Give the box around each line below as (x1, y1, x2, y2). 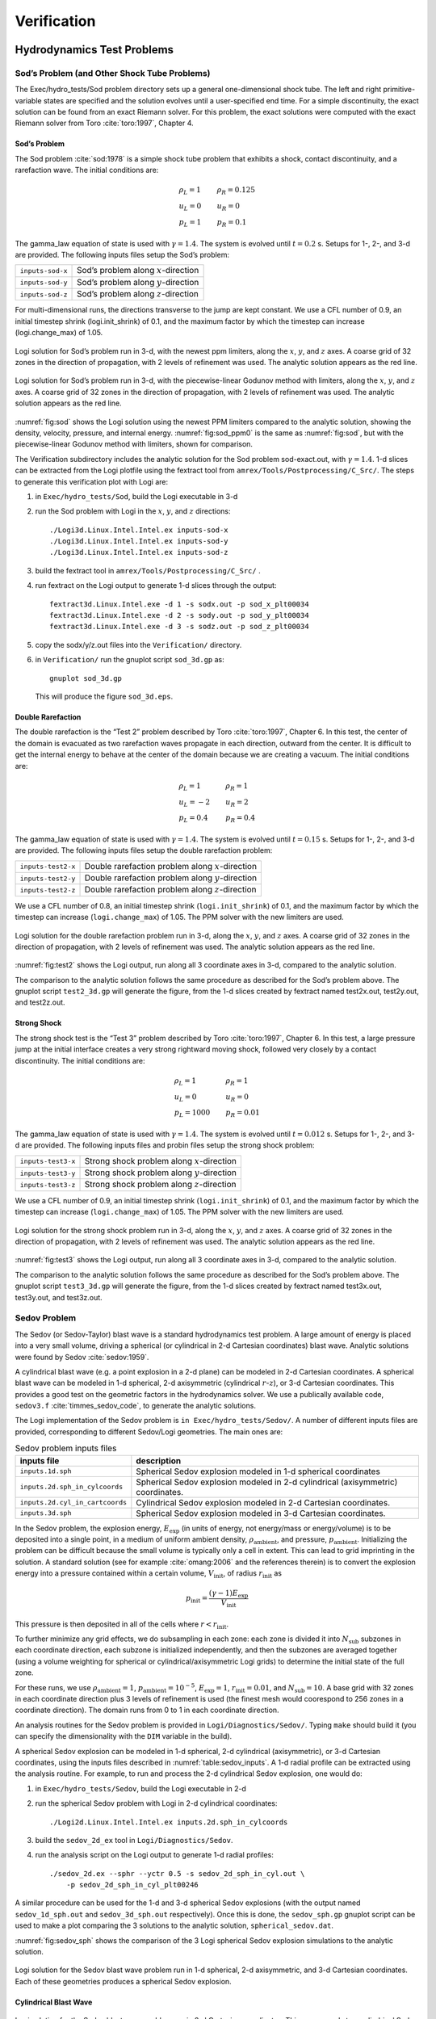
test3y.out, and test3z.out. (15, 1292, 103, 1302)
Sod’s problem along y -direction (77, 276, 199, 288)
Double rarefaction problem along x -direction (84, 860, 258, 871)
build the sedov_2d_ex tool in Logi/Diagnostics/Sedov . (35, 1835, 233, 1845)
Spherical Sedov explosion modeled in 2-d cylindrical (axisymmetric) (136, 1476, 398, 1488)
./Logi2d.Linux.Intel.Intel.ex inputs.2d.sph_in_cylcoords (49, 1817, 288, 1827)
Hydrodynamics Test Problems (15, 43, 174, 57)
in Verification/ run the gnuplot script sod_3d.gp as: (35, 655, 225, 665)
